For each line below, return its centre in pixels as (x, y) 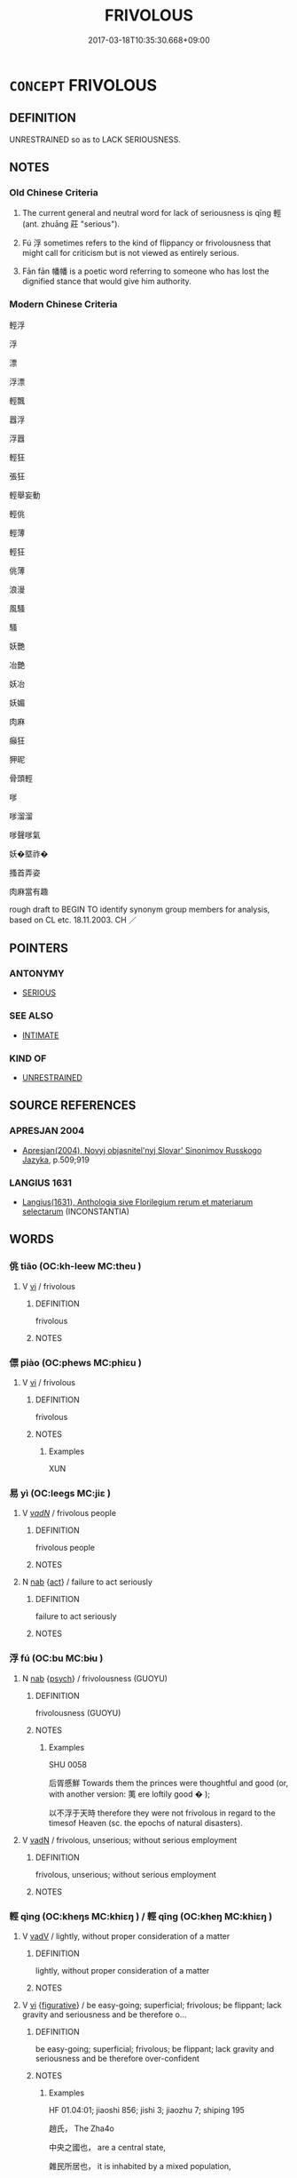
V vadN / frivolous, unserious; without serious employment (129, 1839)
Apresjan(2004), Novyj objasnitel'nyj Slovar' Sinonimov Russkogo (142, 1150)
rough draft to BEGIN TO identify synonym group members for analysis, (140, 909)
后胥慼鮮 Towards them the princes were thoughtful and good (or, (168, 1783)
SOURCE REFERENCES (73, 1106)
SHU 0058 (67, 1764)
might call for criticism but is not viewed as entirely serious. (130, 253)
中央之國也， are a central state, (107, 2147)
